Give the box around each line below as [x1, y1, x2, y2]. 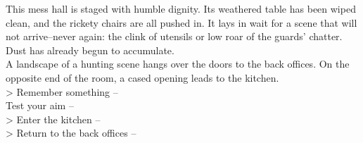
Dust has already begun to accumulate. [6, 42, 174, 57]
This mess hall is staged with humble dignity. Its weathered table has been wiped [6, 1, 356, 15]
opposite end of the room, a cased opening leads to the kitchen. [6, 70, 279, 85]
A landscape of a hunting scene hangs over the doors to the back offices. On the [6, 56, 350, 71]
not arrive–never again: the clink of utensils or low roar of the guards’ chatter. [6, 29, 343, 44]
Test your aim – [6, 98, 74, 113]
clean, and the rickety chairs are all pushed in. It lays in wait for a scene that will [6, 15, 357, 30]
